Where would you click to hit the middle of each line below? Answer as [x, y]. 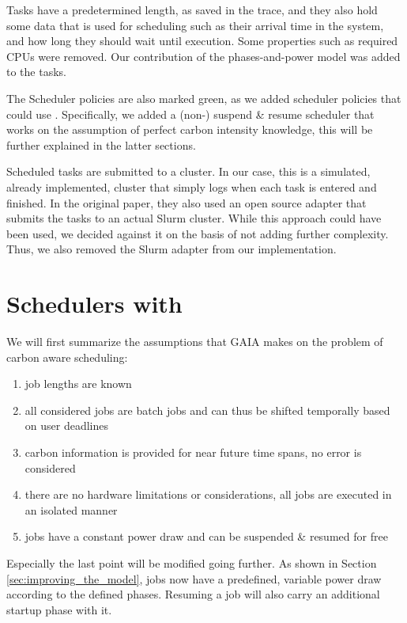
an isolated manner [71, 509]
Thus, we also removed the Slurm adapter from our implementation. [171, 249]
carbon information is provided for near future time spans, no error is [193, 452]
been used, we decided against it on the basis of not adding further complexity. [198, 233]
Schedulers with [94, 304]
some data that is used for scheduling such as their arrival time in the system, [195, 25]
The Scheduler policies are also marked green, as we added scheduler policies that [204, 98]
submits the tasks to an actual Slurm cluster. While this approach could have [194, 218]
